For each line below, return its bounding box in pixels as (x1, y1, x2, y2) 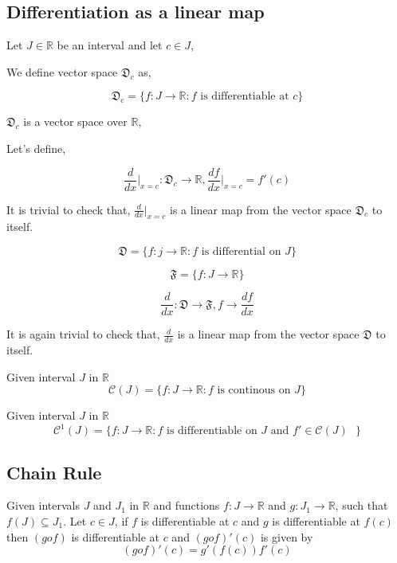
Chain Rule (6, 459, 102, 484)
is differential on (201, 246, 281, 258)
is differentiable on (167, 425, 257, 437)
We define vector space (6, 63, 118, 80)
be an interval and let (57, 37, 163, 53)
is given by (260, 528, 313, 545)
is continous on (217, 385, 291, 397)
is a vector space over (23, 113, 128, 130)
